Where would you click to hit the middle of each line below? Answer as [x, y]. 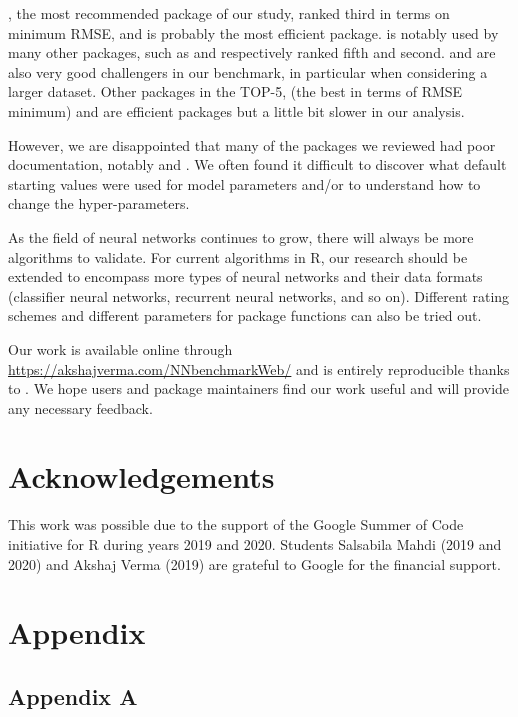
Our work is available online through [120, 348]
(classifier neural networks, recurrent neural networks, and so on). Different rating [259, 295]
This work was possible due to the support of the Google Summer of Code [236, 524]
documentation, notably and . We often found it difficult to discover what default [257, 164]
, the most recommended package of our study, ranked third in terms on [229, 13]
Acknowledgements [141, 476]
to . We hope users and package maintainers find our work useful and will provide [259, 388]
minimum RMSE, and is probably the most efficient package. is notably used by [253, 32]
